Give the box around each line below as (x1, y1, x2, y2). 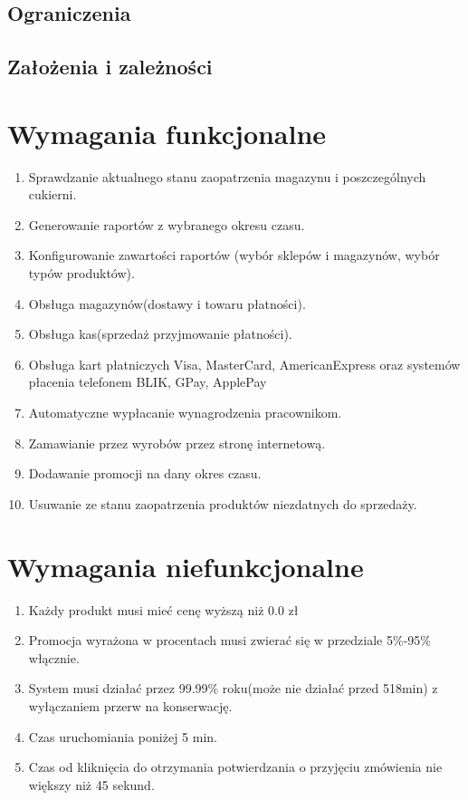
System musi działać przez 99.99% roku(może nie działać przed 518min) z (28, 679, 438, 698)
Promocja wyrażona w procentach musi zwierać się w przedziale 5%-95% (28, 631, 431, 650)
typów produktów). (28, 264, 135, 283)
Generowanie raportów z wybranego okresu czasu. (28, 215, 305, 234)
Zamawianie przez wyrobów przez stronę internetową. (28, 433, 326, 452)
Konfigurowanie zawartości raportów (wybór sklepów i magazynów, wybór (28, 246, 440, 265)
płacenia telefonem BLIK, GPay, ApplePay (28, 372, 267, 391)
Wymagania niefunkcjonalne (7, 547, 364, 584)
